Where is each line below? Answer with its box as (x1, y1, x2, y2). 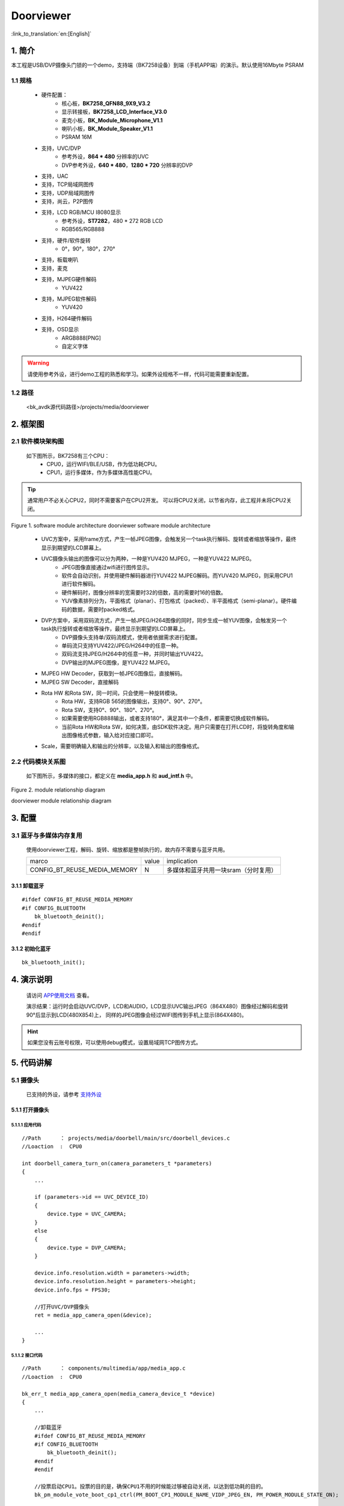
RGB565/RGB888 (61, 226, 105, 233)
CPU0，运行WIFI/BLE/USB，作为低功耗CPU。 (46, 461, 161, 468)
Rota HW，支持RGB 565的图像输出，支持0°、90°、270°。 (61, 698, 206, 705)
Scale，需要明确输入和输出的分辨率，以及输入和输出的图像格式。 (41, 743, 203, 750)
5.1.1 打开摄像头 (11, 1106, 49, 1114)
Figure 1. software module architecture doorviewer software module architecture (11, 522, 210, 529)
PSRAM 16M (61, 133, 93, 141)
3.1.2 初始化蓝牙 (11, 945, 51, 952)
